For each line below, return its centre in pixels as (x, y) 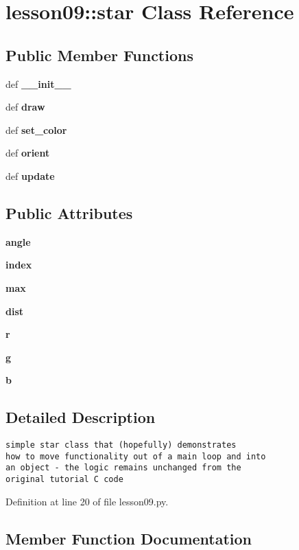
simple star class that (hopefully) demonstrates (121, 445)
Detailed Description (81, 417)
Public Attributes (69, 213)
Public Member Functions (99, 55)
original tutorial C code (64, 480)
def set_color (36, 129)
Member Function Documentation (129, 538)
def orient (28, 153)
